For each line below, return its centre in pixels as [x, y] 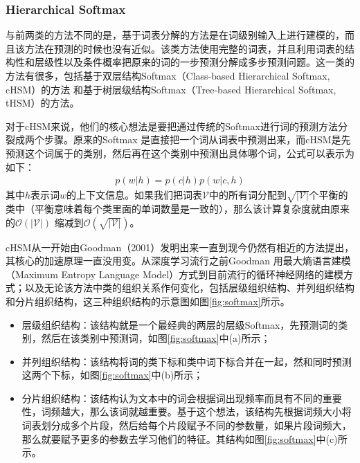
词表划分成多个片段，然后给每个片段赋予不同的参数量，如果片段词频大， [187, 425]
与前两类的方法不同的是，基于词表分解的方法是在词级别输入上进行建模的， [175, 35]
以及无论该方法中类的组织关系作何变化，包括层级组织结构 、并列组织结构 [189, 288]
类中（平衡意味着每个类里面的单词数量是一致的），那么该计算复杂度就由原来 [178, 208]
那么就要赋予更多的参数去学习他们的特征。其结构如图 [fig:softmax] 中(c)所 [184, 438]
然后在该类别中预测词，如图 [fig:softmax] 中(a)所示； [156, 338]
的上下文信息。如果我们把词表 [135, 195]
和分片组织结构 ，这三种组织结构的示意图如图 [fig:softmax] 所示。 [148, 301]
